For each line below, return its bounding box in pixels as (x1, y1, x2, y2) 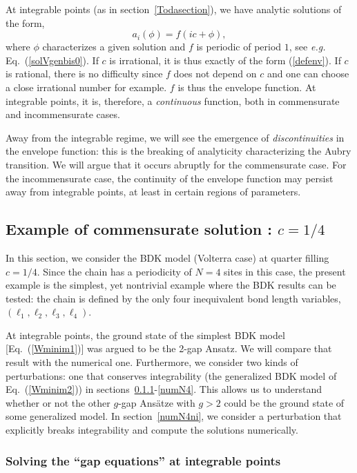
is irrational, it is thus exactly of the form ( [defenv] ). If (109, 52, 341, 67)
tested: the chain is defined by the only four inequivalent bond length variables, (6, 291, 341, 305)
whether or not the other (6, 395, 110, 409)
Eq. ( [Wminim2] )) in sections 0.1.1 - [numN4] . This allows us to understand (6, 382, 322, 396)
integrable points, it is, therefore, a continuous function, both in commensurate (6, 93, 340, 108)
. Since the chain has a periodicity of (37, 264, 192, 278)
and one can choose (267, 66, 349, 81)
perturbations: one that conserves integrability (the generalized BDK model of (6, 368, 337, 383)
